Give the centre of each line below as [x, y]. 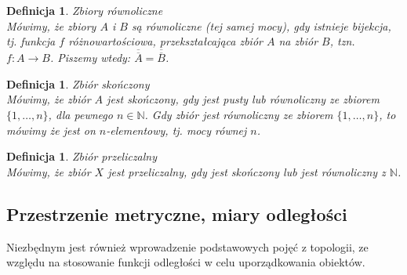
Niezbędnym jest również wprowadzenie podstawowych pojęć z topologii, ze [187, 246]
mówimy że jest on [51, 130]
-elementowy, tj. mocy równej [176, 130]
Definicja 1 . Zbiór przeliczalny [82, 156]
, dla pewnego [80, 114]
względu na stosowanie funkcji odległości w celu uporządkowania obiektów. [186, 262]
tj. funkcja [31, 41]
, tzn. [342, 41]
